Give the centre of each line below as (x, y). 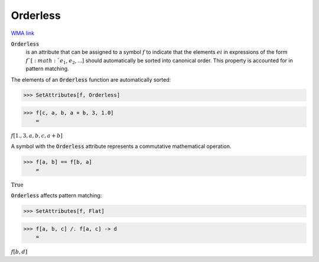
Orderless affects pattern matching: (56, 195)
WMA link (23, 33)
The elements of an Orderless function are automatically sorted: (91, 79)
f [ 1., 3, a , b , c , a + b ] (37, 136)
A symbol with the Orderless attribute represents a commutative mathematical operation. (121, 146)
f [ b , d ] (19, 252)
